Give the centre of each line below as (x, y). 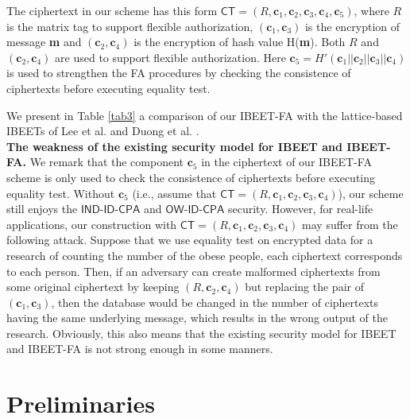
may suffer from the (350, 224)
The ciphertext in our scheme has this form (112, 10)
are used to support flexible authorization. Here (170, 57)
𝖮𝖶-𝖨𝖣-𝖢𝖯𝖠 (195, 210)
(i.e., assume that (174, 193)
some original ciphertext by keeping (93, 287)
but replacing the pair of (304, 287)
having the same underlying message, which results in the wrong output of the (197, 318)
